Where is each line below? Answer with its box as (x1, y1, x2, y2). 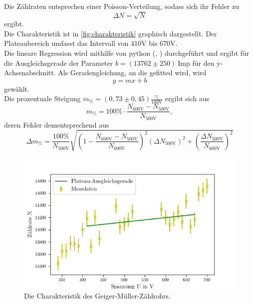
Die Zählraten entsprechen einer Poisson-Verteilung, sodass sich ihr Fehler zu (4, 1, 240, 11)
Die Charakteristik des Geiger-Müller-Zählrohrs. (24, 291, 171, 301)
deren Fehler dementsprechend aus (4, 119, 109, 130)
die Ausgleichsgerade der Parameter (4, 57, 113, 68)
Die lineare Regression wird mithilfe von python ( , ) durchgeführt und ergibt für (4, 47, 250, 58)
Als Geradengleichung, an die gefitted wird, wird (58, 67, 207, 78)
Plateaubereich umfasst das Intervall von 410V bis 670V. (4, 38, 178, 48)
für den (192, 57, 215, 68)
